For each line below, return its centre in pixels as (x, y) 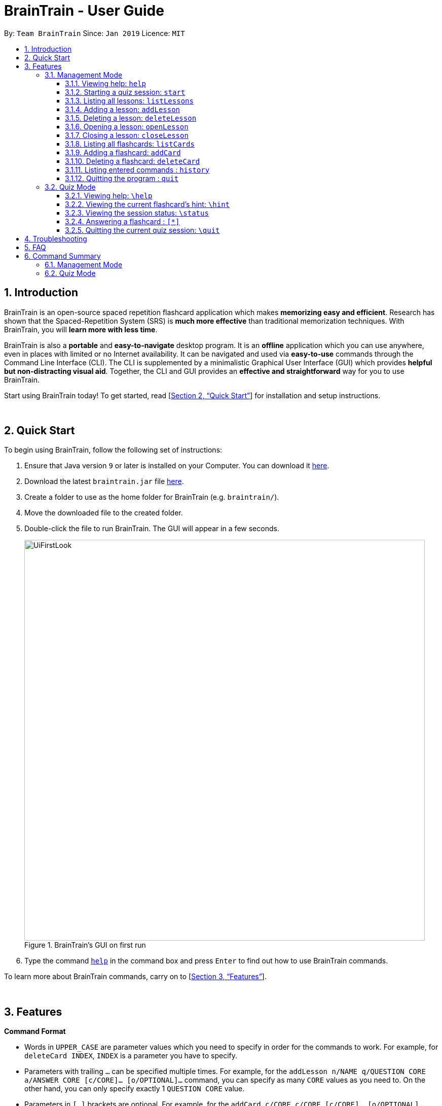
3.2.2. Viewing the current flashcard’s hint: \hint (148, 204)
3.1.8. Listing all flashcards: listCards (130, 144)
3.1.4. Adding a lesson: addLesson (123, 109)
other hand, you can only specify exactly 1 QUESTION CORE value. (135, 1089)
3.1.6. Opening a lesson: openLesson (127, 126)
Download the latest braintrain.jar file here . (104, 481)
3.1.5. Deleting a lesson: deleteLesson (131, 118)
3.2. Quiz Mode (70, 187)
